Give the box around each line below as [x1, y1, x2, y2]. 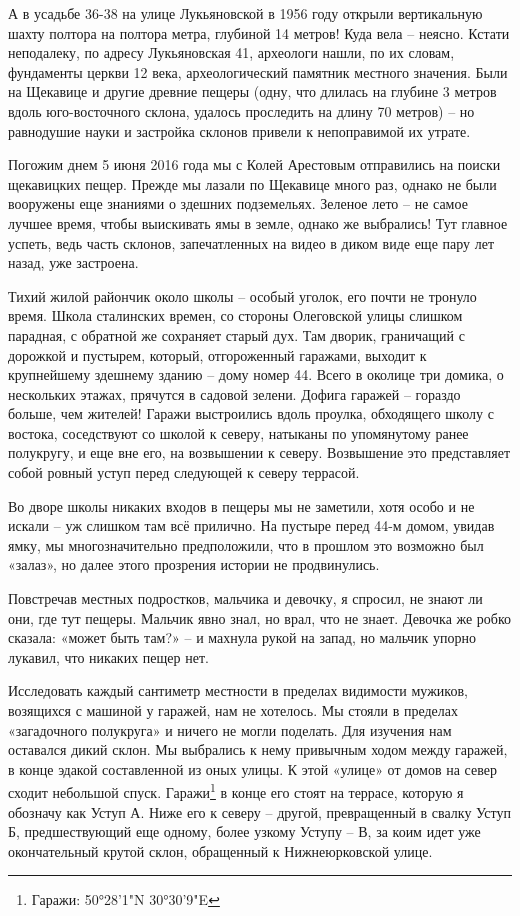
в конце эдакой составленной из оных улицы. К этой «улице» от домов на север [8, 758, 497, 779]
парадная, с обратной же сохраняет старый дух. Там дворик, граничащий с [8, 324, 465, 345]
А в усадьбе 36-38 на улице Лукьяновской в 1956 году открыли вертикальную [8, 3, 483, 23]
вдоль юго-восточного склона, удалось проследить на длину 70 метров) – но [8, 100, 475, 121]
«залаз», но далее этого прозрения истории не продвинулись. [8, 554, 380, 575]
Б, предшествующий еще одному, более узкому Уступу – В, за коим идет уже [8, 821, 481, 842]
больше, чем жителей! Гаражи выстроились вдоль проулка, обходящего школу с [8, 403, 494, 424]
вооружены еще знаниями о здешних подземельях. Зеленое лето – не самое [8, 193, 468, 214]
